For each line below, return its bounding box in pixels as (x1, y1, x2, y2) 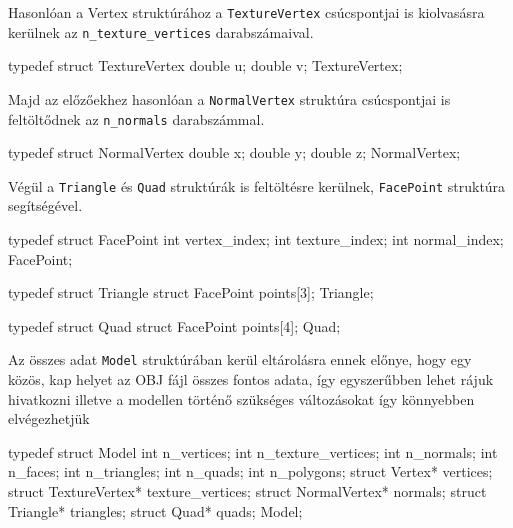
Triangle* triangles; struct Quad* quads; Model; (8, 500, 303, 521)
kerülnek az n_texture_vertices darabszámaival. (8, 21, 314, 42)
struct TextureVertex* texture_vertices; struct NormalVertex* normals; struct (8, 481, 487, 502)
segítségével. (8, 195, 83, 216)
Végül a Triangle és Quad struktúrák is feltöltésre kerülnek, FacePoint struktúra (8, 175, 506, 196)
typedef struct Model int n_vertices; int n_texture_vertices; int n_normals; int (8, 441, 498, 462)
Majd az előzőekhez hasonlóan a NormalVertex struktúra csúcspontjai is (8, 88, 451, 109)
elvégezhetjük (8, 408, 90, 429)
